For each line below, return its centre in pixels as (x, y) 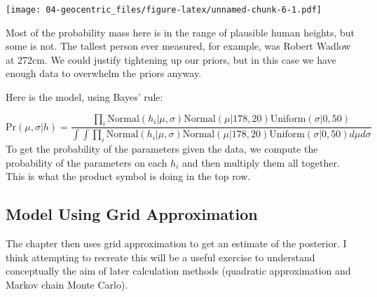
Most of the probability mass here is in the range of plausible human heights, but (180, 32)
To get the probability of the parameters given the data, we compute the (162, 149)
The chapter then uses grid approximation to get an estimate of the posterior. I (176, 243)
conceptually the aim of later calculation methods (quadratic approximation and (178, 271)
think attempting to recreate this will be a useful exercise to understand (160, 257)
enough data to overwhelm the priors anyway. (104, 73)
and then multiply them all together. (261, 162)
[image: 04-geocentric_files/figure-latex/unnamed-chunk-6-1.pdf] (164, 10)
